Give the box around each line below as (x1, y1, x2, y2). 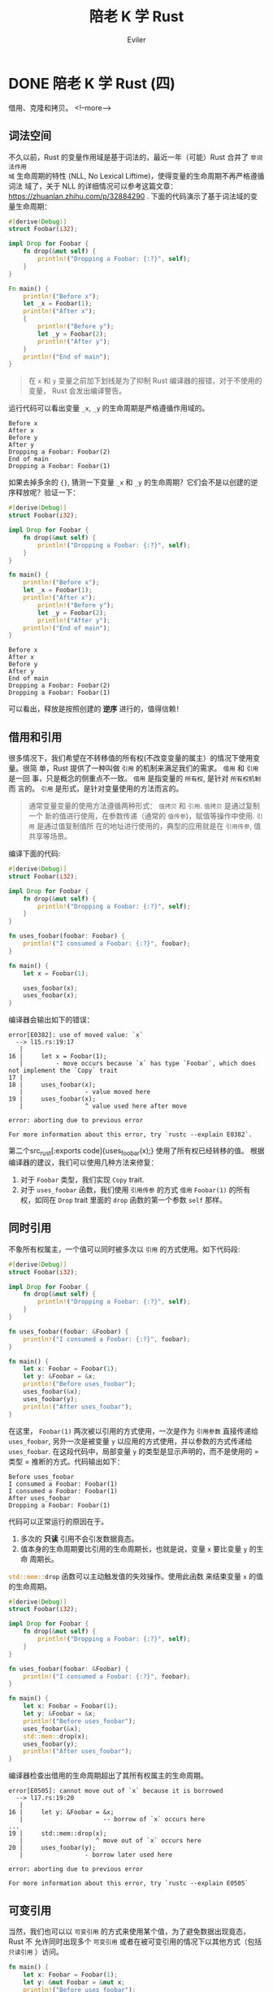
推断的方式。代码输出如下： (31, 1456, 124, 1466)
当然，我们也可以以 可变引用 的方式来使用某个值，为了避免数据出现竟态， (8, 1926, 250, 1936)
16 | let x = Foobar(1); (8, 1052, 107, 1061)
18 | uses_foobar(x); (8, 1081, 96, 1089)
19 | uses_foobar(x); (8, 1095, 96, 1104)
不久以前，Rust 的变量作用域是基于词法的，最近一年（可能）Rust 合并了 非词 (8, 152, 263, 162)
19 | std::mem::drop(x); (8, 1829, 107, 1838)
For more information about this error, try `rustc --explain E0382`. (8, 1131, 253, 1139)
